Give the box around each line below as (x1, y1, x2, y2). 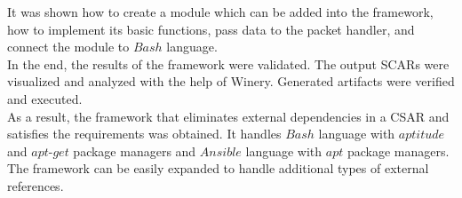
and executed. (7, 89, 83, 107)
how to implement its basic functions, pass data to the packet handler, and (7, 20, 415, 38)
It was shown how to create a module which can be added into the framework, (7, 3, 434, 20)
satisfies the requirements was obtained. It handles (7, 124, 282, 143)
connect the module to (7, 37, 130, 56)
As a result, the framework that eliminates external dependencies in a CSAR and (7, 107, 450, 125)
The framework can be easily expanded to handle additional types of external (7, 159, 429, 178)
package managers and (73, 141, 196, 160)
